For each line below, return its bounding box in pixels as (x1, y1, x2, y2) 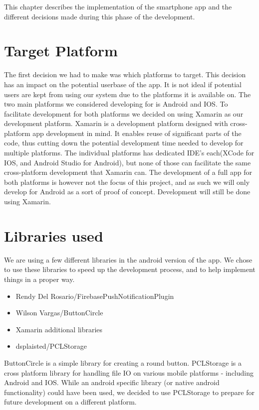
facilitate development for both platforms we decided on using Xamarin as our (4, 108, 244, 119)
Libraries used (4, 225, 103, 246)
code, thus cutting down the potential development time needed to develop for (4, 137, 244, 148)
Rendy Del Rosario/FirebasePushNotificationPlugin (15, 290, 174, 301)
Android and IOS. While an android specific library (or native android (4, 377, 220, 388)
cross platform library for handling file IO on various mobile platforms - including (4, 367, 254, 378)
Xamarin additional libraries (15, 324, 103, 334)
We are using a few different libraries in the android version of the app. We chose (4, 254, 253, 265)
